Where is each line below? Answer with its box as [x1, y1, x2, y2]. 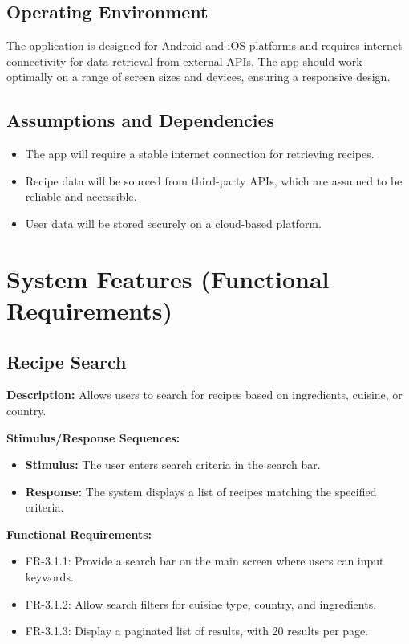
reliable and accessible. [25, 188, 137, 205]
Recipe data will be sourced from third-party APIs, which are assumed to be [25, 172, 403, 189]
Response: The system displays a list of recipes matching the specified [25, 483, 377, 499]
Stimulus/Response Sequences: [6, 429, 180, 446]
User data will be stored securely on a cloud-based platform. [25, 214, 322, 231]
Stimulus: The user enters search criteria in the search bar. [25, 456, 321, 473]
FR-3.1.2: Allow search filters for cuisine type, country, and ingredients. [25, 595, 377, 612]
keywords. [25, 569, 74, 585]
